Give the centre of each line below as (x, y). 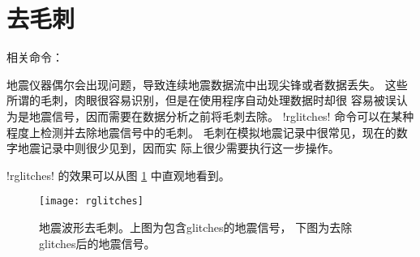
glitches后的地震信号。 (97, 243)
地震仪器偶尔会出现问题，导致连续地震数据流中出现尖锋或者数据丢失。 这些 (207, 84)
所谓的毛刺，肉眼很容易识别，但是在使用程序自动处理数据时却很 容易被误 (201, 100)
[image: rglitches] (91, 201)
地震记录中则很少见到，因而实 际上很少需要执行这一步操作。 (178, 148)
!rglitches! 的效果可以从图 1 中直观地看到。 (118, 175)
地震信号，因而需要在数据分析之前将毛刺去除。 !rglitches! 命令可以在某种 (221, 116)
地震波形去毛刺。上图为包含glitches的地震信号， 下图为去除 (196, 227)
